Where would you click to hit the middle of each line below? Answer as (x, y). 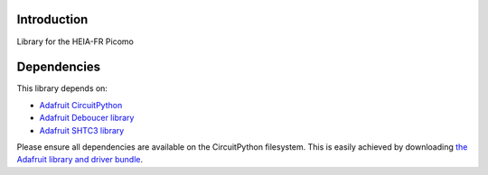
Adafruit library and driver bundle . (80, 160)
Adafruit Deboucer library (87, 118)
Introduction (52, 19)
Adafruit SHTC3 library (82, 130)
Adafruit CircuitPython (81, 105)
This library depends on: (62, 88)
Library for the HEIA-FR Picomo (75, 41)
